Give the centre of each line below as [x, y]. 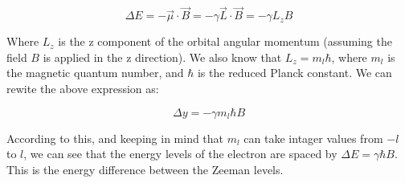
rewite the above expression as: [83, 88]
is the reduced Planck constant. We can [295, 73]
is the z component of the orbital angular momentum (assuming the [225, 41]
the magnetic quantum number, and [95, 73]
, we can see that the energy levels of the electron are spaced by [180, 154]
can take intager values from [313, 138]
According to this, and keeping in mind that [115, 138]
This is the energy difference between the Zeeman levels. [145, 169]
